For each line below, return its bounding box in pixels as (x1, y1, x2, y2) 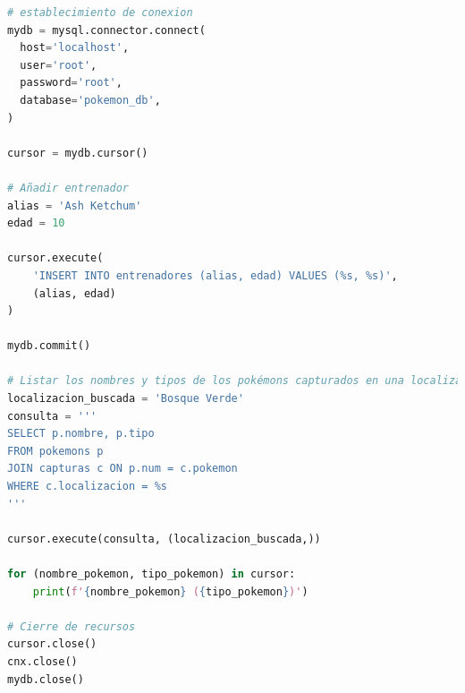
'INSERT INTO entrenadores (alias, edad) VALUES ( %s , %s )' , (32, 269, 398, 282)
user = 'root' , (20, 58, 97, 72)
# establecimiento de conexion (7, 6, 193, 19)
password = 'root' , (20, 76, 123, 90)
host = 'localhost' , (20, 41, 130, 55)
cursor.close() (7, 637, 97, 651)
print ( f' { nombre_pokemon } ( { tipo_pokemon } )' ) (32, 585, 309, 598)
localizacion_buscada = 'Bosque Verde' (7, 392, 244, 406)
